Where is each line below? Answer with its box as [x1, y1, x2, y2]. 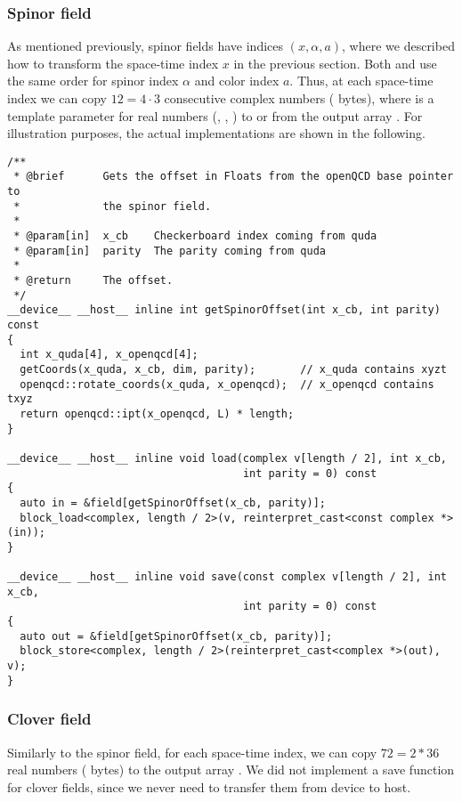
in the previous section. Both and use [233, 53, 437, 72]
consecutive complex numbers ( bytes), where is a [164, 89, 434, 107]
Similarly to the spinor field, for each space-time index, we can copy [7, 742, 377, 761]
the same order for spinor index [7, 71, 179, 90]
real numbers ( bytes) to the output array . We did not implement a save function [7, 760, 455, 779]
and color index [194, 71, 280, 90]
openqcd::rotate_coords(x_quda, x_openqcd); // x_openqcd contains [20, 377, 434, 391]
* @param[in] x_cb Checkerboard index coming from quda [13, 230, 377, 243]
